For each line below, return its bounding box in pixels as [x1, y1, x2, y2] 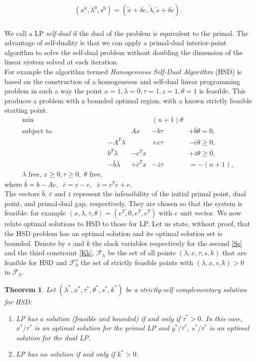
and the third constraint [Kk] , [4, 247, 94, 258]
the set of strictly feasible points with [81, 257, 194, 267]
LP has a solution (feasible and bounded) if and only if [16, 313, 180, 323]
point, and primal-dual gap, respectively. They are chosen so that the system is [4, 198, 243, 208]
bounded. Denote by [4, 238, 65, 248]
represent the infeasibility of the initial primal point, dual [73, 188, 246, 199]
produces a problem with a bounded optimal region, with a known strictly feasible [4, 95, 252, 105]
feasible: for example [4, 208, 66, 218]
